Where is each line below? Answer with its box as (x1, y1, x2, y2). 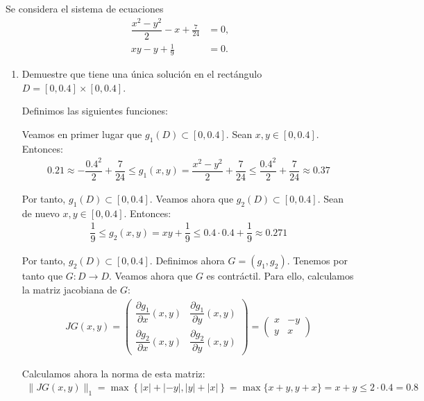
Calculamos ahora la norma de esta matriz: (22, 366, 205, 381)
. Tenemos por (287, 253, 348, 268)
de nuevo (22, 205, 60, 220)
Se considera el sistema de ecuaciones (6, 1, 164, 15)
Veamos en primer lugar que (22, 126, 142, 141)
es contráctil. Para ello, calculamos (206, 268, 354, 283)
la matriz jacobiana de (22, 282, 117, 296)
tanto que (22, 268, 63, 283)
